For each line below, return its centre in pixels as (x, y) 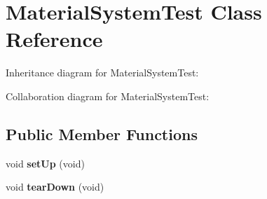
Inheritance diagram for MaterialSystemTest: (102, 73)
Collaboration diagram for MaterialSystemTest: (108, 96)
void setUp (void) (45, 163)
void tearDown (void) (55, 187)
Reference (54, 39)
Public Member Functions (102, 133)
